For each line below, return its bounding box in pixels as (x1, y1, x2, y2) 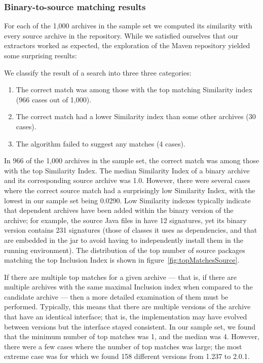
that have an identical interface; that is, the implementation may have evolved (4, 311, 247, 322)
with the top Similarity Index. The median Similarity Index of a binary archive (4, 165, 250, 175)
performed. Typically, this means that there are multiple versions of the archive (4, 301, 251, 312)
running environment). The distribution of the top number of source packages (4, 244, 245, 255)
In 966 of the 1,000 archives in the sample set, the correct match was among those (4, 155, 259, 166)
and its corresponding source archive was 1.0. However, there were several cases (4, 175, 250, 186)
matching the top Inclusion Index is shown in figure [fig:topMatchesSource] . (4, 255, 240, 265)
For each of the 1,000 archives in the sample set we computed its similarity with (4, 20, 252, 31)
